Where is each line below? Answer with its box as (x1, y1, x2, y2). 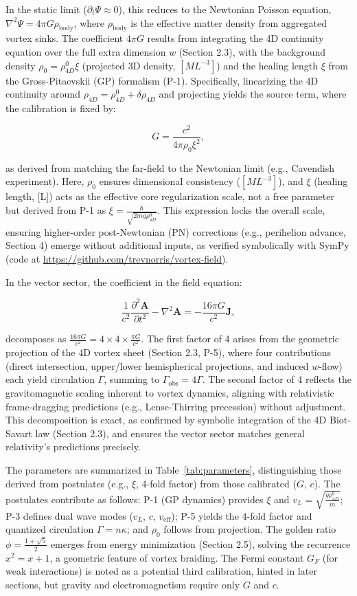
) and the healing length (216, 58, 319, 72)
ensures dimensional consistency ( (99, 174, 241, 188)
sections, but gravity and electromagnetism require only (5, 577, 240, 591)
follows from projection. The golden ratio (163, 522, 336, 536)
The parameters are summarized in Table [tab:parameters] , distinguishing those (5, 462, 342, 476)
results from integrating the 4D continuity (147, 31, 324, 45)
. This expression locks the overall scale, (157, 203, 325, 217)
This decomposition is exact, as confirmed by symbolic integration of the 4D (5, 412, 327, 427)
